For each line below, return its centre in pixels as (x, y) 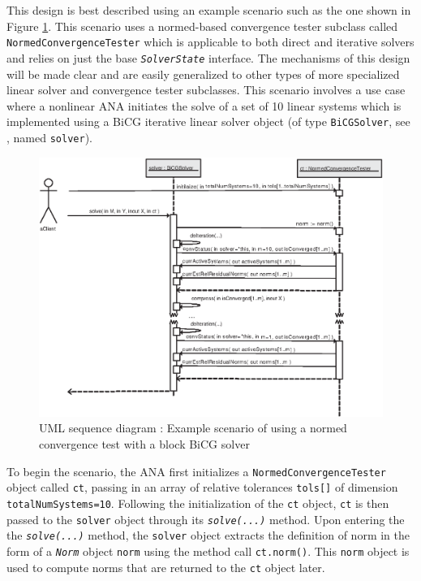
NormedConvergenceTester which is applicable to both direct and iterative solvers (210, 42)
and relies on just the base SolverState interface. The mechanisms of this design (208, 57)
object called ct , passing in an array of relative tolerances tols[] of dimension (202, 487)
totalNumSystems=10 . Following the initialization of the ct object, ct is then (198, 503)
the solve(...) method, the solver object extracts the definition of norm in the (208, 535)
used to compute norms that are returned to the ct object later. (166, 567)
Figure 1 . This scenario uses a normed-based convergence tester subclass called (202, 26)
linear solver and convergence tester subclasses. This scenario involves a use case (206, 90)
